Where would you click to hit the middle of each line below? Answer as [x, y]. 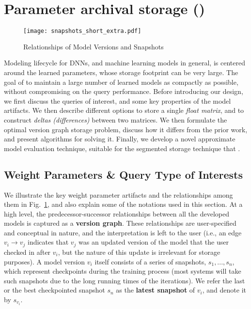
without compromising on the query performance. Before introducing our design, [124, 91]
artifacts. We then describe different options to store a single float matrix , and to [124, 110]
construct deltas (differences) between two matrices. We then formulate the [116, 119]
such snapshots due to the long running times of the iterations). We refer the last [125, 280]
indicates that [48, 242]
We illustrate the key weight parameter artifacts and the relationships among [118, 194]
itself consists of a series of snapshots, [150, 261]
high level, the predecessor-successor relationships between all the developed [117, 213]
